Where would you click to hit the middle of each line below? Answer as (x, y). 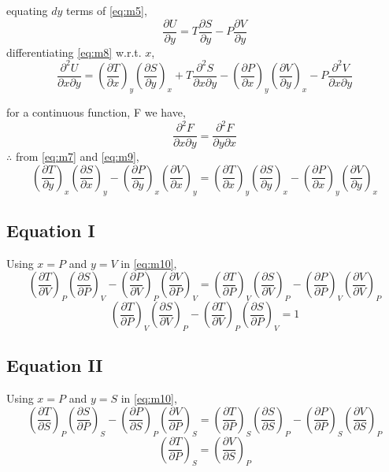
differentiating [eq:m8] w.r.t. (74, 52)
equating (27, 10)
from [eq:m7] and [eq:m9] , (77, 156)
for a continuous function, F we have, (96, 112)
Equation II (55, 365)
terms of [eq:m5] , (107, 10)
